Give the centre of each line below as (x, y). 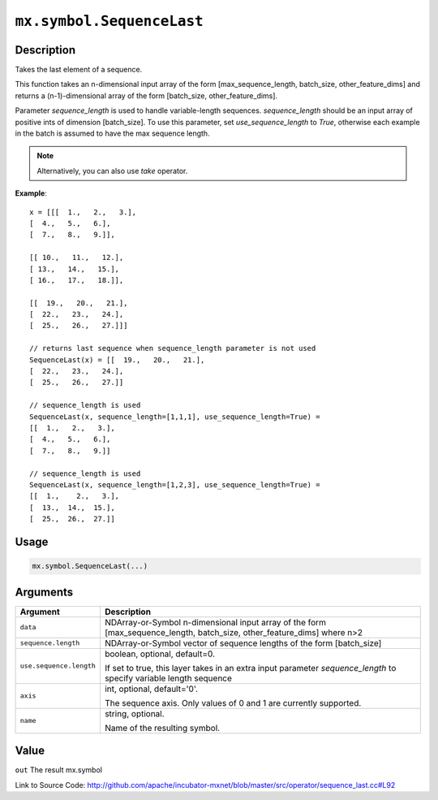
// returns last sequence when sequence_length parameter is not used (173, 348)
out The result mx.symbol (59, 770)
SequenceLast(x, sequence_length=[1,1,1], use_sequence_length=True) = (175, 417)
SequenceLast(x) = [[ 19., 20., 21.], (117, 360)
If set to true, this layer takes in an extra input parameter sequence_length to (250, 668)
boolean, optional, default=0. (159, 654)
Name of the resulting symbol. (162, 728)
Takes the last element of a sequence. (79, 70)
